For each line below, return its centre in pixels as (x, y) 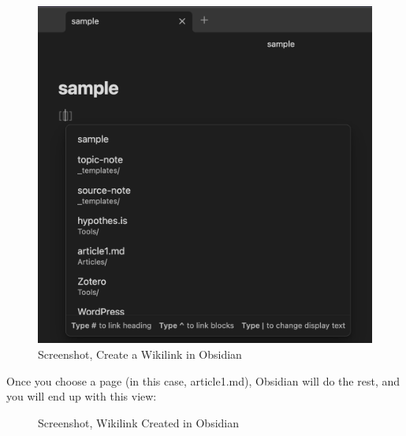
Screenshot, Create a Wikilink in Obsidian (140, 354)
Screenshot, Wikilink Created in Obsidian (138, 422)
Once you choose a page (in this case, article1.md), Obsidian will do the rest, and (203, 380)
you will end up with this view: (82, 396)
